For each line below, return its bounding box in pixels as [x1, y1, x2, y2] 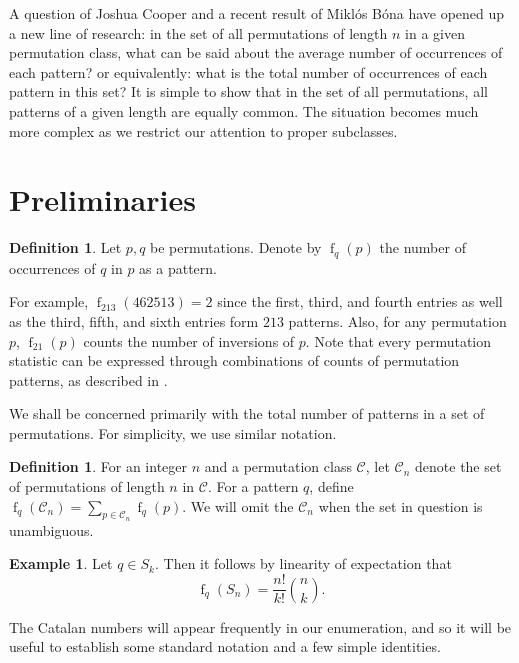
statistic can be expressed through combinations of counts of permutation [9, 350, 460, 371]
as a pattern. [139, 257, 217, 278]
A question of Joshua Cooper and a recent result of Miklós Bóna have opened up [9, 3, 505, 23]
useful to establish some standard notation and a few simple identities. [9, 636, 441, 657]
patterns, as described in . [9, 369, 168, 390]
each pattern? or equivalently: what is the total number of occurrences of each [9, 61, 488, 82]
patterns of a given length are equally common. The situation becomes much [9, 100, 479, 121]
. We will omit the [182, 495, 294, 516]
